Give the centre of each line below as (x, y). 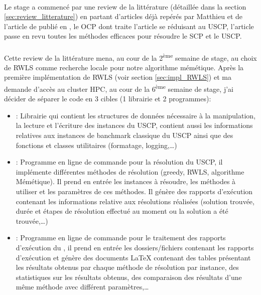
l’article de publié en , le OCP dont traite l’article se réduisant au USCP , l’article (129, 26)
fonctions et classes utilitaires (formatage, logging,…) (96, 145)
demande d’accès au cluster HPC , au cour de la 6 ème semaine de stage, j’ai (119, 88)
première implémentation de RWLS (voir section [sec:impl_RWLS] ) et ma (118, 77)
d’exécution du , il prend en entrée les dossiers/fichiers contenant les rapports (135, 247)
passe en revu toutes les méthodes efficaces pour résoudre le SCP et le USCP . (123, 36)
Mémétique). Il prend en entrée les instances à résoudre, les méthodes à (126, 181)
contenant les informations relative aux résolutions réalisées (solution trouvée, (135, 201)
